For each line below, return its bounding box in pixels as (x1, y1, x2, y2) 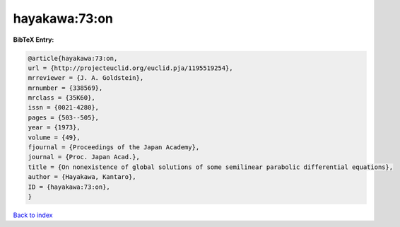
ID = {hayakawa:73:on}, (28, 182, 111, 191)
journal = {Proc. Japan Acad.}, (28, 153, 141, 161)
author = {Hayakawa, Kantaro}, (28, 173, 137, 181)
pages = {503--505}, (28, 113, 99, 122)
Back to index (13, 211, 53, 219)
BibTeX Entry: (13, 35, 54, 44)
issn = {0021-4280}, (28, 103, 99, 112)
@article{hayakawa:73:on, (28, 54, 118, 62)
